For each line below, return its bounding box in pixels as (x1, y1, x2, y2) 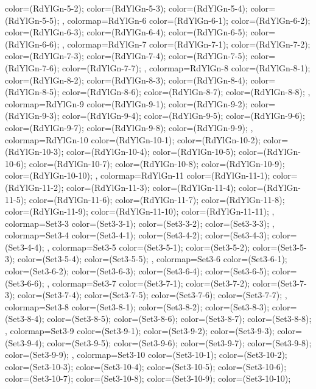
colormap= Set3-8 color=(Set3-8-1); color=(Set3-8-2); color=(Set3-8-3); (5, 300, 270, 313)
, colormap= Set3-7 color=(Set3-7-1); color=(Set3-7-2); (47, 276, 250, 289)
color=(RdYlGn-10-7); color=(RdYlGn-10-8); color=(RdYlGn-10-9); (29, 157, 285, 170)
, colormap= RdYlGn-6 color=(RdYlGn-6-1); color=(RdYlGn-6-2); (62, 13, 311, 26)
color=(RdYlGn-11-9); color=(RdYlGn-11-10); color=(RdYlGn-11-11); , (5, 205, 275, 218)
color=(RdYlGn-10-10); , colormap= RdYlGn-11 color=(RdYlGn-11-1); (5, 169, 270, 182)
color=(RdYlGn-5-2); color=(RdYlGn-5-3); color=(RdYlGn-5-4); (5, 2, 248, 14)
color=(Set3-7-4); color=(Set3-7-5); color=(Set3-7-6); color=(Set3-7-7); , (17, 288, 287, 301)
